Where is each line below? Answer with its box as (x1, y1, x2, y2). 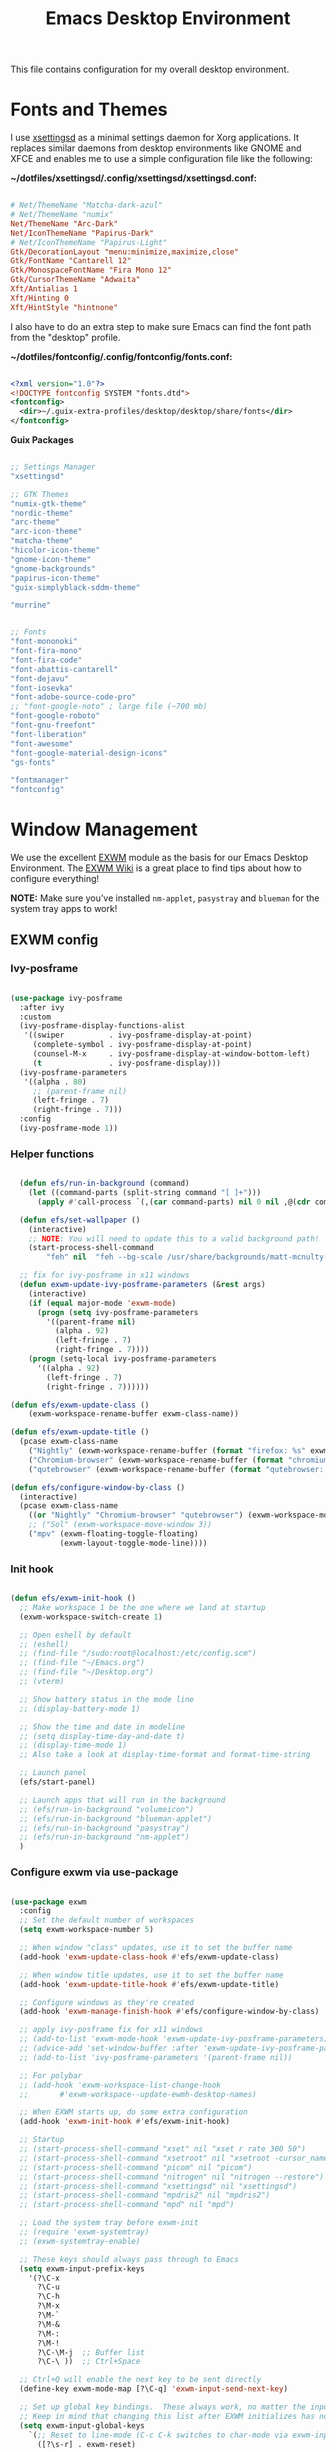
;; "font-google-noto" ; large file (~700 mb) (10, 702, 208, 712)
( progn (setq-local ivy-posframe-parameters (28, 1354, 217, 1364)
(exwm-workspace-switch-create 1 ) (19, 1612, 163, 1622)
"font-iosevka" (10, 683, 74, 693)
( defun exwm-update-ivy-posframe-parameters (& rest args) (19, 1280, 267, 1290)
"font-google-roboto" (10, 711, 101, 721)
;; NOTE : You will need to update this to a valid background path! (28, 1233, 320, 1244)
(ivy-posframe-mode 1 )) (19, 1123, 118, 1133)
